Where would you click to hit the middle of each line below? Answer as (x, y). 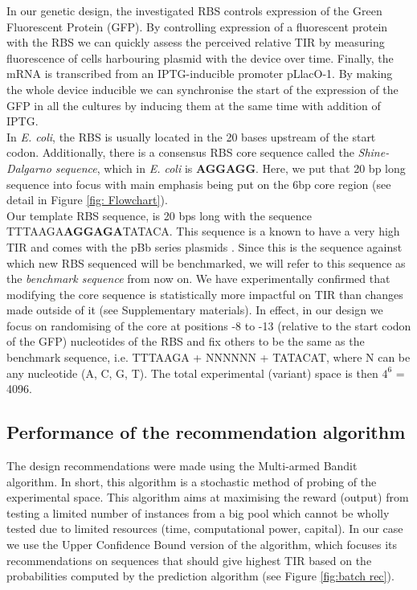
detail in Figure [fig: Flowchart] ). (87, 200)
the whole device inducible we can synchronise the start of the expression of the (202, 89)
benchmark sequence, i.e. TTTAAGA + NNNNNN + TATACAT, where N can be (208, 357)
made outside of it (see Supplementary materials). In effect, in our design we (195, 310)
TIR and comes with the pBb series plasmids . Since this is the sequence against (204, 246)
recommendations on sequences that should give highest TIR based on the (189, 560)
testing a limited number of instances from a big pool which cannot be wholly (198, 512)
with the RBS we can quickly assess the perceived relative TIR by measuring (196, 42)
